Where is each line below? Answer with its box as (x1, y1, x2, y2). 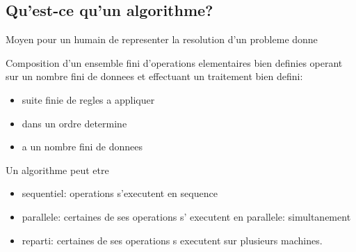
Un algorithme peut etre (6, 162, 109, 177)
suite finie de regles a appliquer (22, 92, 155, 107)
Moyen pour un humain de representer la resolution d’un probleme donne (6, 32, 318, 47)
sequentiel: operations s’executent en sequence (22, 186, 218, 200)
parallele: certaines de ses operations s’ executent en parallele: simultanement (22, 209, 351, 223)
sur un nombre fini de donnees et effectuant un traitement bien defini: (6, 69, 303, 84)
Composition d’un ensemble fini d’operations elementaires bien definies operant (6, 55, 343, 70)
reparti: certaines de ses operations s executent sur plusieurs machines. (22, 233, 323, 247)
